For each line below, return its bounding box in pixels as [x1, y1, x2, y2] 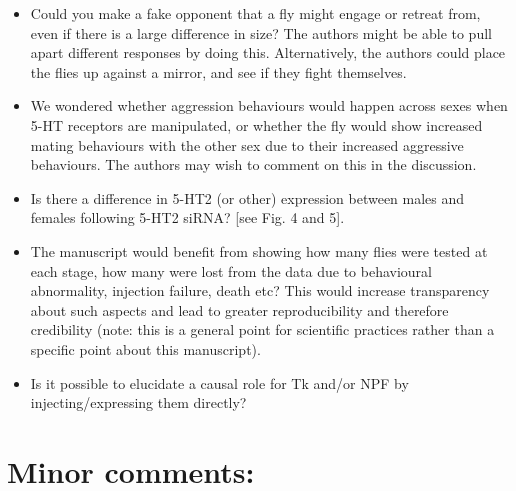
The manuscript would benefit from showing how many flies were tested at [30, 240, 488, 261]
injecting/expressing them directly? [30, 392, 247, 413]
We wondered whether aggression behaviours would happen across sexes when [30, 95, 508, 116]
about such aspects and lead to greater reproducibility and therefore [30, 299, 449, 320]
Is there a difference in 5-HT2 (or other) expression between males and [30, 187, 465, 208]
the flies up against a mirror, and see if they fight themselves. [30, 61, 407, 82]
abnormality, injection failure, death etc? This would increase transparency [30, 280, 490, 301]
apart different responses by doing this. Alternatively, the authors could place [30, 42, 506, 63]
